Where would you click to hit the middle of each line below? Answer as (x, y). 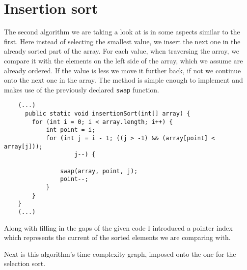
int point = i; (71, 130)
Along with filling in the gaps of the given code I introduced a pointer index (118, 227)
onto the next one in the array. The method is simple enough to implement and (123, 80)
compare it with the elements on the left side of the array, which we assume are (123, 60)
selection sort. (25, 263)
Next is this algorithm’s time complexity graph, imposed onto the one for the (120, 254)
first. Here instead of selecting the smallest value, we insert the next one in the (122, 41)
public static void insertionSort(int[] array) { (108, 114)
